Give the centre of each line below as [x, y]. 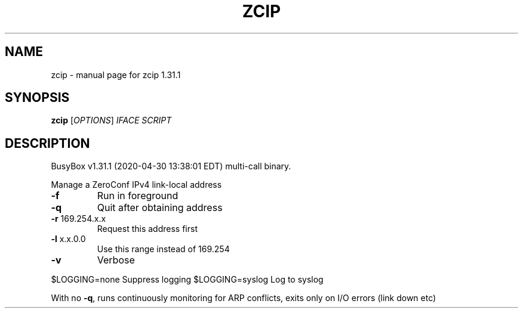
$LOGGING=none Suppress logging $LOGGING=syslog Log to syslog [187, 280]
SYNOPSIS [37, 98]
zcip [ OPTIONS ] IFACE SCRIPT [111, 120]
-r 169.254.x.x [79, 219]
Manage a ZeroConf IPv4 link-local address [136, 185]
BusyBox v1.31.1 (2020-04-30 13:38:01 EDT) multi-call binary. [171, 166]
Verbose [116, 260]
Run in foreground [138, 196]
